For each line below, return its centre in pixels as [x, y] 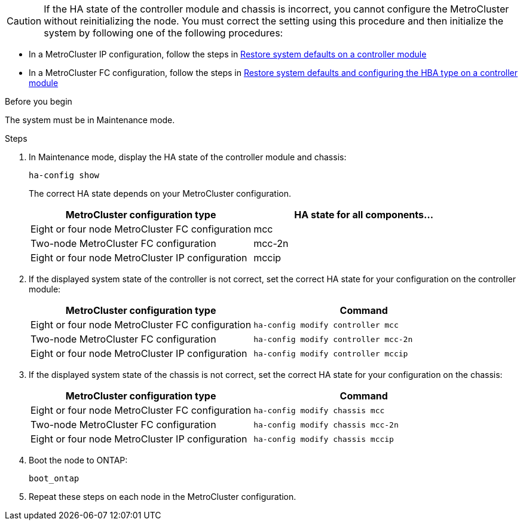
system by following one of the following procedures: [163, 33]
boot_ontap [54, 478]
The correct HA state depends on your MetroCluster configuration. [160, 193]
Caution [24, 21]
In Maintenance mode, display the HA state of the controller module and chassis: [188, 157]
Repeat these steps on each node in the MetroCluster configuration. [163, 497]
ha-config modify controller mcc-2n [333, 339]
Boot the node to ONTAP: [78, 460]
